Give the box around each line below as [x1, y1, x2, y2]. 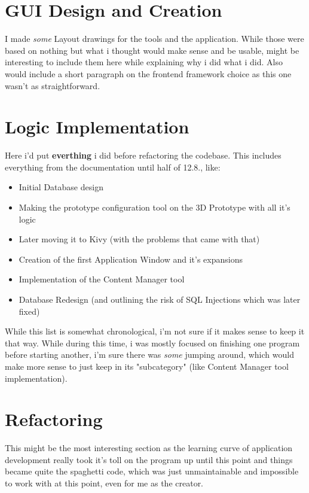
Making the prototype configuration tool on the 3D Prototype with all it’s [19, 201, 290, 213]
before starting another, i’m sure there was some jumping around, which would [5, 348, 294, 361]
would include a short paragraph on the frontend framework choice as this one [5, 67, 292, 80]
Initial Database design [19, 181, 103, 193]
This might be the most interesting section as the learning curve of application [5, 442, 293, 454]
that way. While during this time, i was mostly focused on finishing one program [5, 336, 300, 349]
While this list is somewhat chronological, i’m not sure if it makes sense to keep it [5, 325, 305, 337]
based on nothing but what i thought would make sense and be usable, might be [5, 44, 299, 56]
